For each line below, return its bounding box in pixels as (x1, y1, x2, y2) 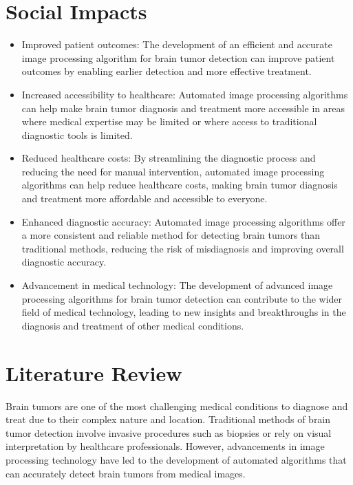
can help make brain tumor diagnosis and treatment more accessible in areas (21, 100, 345, 115)
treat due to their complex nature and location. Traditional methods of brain (6, 412, 331, 427)
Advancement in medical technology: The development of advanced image (21, 278, 333, 292)
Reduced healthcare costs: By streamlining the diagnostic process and (21, 151, 316, 165)
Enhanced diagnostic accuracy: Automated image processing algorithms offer (21, 214, 345, 228)
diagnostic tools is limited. (21, 127, 133, 142)
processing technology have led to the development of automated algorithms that (6, 452, 347, 466)
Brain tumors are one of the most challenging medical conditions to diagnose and (6, 398, 348, 413)
